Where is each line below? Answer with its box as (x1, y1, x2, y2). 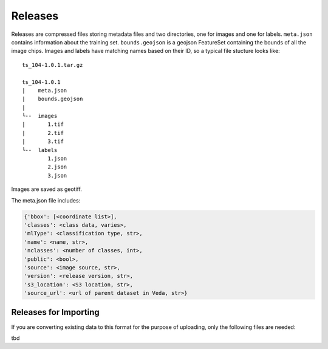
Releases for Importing (11, 307, 100, 317)
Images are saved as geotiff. (11, 185, 82, 193)
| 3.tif (22, 138, 64, 145)
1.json (47, 155, 67, 162)
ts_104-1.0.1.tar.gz (22, 61, 83, 68)
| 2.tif (22, 130, 64, 136)
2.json (47, 164, 67, 170)
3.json (47, 172, 67, 179)
